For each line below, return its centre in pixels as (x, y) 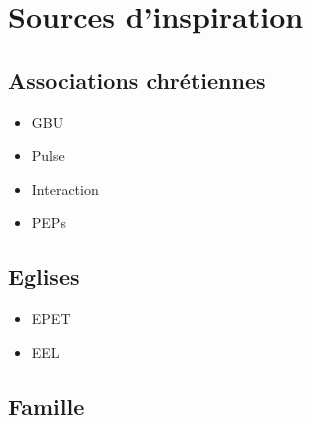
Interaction (65, 188)
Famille (46, 405)
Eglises (44, 276)
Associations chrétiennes (137, 79)
